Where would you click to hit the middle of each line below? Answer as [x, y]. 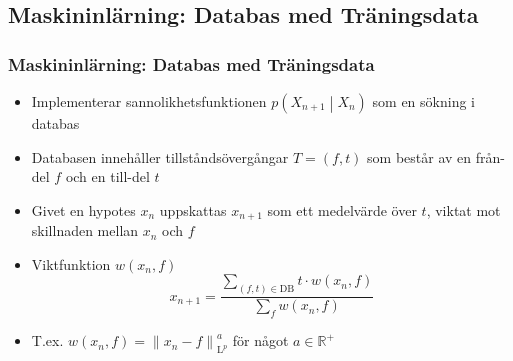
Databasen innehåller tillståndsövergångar [160, 156]
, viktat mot [463, 209]
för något [260, 340]
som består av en [419, 156]
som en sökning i [423, 101]
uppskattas [193, 209]
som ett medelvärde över [342, 209]
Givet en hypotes [83, 209]
